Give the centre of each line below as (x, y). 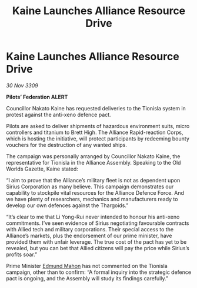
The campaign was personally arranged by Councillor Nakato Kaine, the (93, 156)
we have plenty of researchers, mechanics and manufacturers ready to (92, 199)
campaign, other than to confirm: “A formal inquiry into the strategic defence (99, 272)
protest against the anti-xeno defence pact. (59, 114)
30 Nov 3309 (22, 85)
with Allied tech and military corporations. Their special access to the (90, 229)
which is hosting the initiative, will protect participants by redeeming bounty (98, 138)
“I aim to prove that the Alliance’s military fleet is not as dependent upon (93, 180)
